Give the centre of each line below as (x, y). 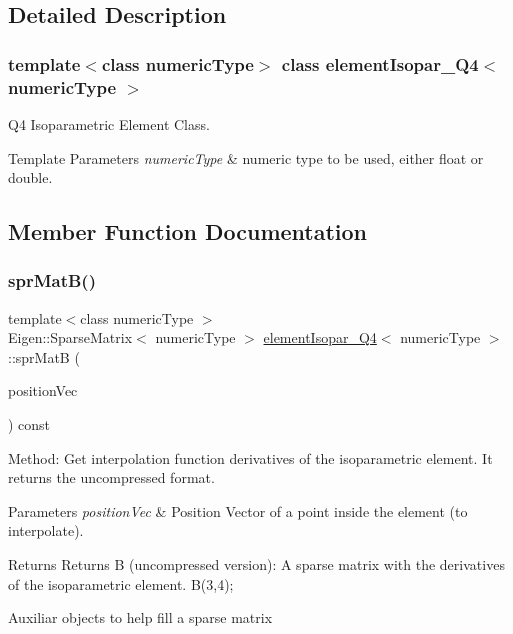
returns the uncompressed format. (111, 477)
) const (29, 424)
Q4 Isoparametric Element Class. (109, 123)
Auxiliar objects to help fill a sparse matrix (140, 617)
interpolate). (46, 530)
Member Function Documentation (188, 231)
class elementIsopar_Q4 (380, 63)
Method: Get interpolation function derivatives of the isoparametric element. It (250, 457)
